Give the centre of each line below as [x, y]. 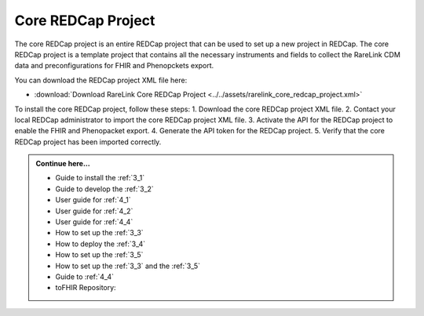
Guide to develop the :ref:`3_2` [105, 189]
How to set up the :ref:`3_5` [99, 255]
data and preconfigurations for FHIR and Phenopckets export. [114, 66]
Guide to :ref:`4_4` [84, 276]
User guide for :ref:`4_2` [94, 211]
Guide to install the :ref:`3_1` [100, 178]
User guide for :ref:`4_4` [94, 222]
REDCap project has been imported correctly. [88, 142]
